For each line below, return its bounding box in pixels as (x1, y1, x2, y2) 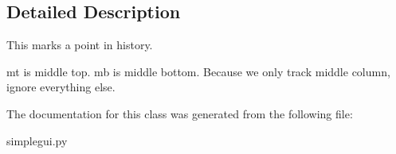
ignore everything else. (6, 79, 116, 95)
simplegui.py (6, 132, 68, 148)
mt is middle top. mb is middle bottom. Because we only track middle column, (6, 63, 390, 79)
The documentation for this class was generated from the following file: (6, 105, 353, 121)
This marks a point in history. (6, 37, 153, 53)
